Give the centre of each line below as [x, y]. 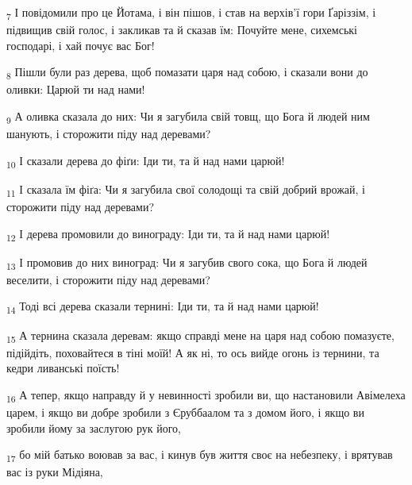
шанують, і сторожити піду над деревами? [109, 134]
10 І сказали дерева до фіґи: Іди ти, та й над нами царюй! [146, 161]
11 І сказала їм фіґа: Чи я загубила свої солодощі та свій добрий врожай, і [186, 190]
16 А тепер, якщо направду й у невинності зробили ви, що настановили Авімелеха [206, 395]
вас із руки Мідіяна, [55, 472]
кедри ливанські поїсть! [63, 368]
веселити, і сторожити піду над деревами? [108, 279]
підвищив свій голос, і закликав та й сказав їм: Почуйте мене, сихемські [182, 30]
